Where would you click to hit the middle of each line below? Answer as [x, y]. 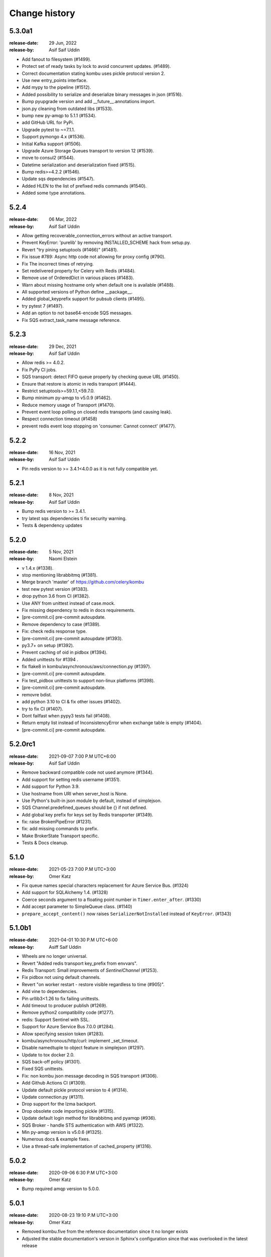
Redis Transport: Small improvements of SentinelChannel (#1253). [90, 970]
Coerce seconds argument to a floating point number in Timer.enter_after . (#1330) [111, 900]
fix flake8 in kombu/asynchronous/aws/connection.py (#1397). [87, 667]
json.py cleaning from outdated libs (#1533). [67, 109]
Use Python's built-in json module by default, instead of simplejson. [92, 800]
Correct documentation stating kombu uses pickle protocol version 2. [94, 73]
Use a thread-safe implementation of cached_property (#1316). [87, 1146]
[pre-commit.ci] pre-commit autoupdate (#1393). [72, 638]
